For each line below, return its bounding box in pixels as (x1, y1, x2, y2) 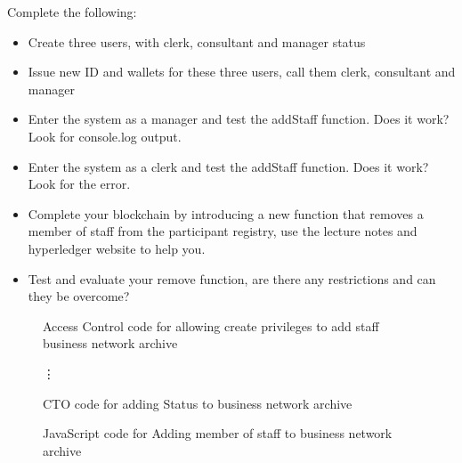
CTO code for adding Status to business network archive (43, 394, 353, 412)
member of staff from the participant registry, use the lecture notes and (28, 222, 417, 240)
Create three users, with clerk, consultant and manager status (28, 32, 366, 51)
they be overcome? (28, 287, 130, 305)
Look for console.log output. (28, 126, 182, 145)
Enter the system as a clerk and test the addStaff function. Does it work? (28, 157, 429, 175)
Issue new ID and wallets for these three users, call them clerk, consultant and (28, 62, 456, 81)
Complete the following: (7, 3, 137, 20)
